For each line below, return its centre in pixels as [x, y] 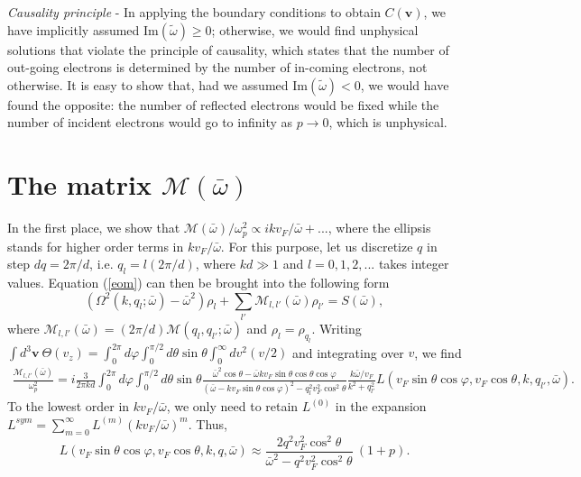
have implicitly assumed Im [83, 29]
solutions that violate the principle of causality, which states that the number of [228, 49]
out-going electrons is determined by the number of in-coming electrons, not [217, 67]
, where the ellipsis [379, 228]
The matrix [79, 184]
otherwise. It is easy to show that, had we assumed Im [157, 84]
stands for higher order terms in [96, 246]
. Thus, [207, 423]
